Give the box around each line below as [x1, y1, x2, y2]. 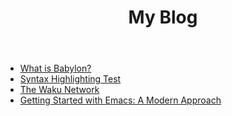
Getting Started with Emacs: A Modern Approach [19, 94, 222, 106]
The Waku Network [19, 84, 100, 96]
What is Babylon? [19, 62, 92, 75]
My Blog [128, 6, 198, 29]
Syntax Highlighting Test [19, 73, 122, 85]
